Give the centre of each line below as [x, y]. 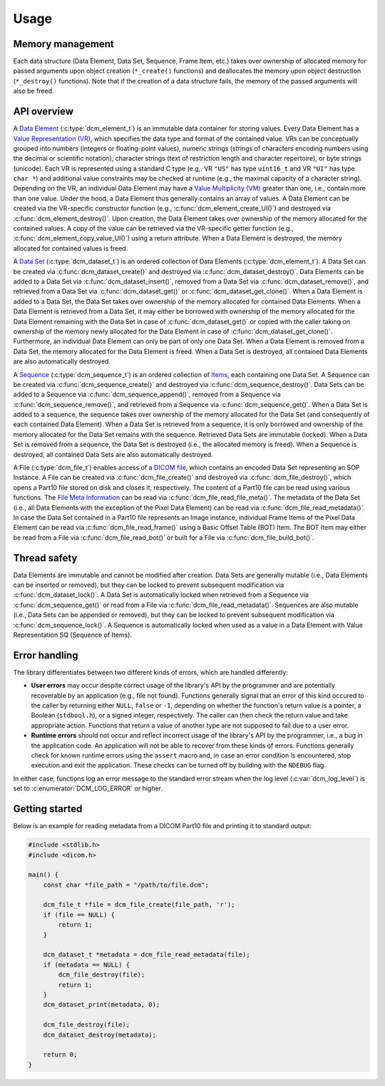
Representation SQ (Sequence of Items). [72, 635]
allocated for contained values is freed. [71, 248]
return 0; [60, 1055]
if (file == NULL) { [79, 915]
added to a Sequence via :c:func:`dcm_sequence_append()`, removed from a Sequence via [147, 394]
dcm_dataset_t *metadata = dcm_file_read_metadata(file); [147, 955]
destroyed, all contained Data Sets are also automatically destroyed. [113, 454]
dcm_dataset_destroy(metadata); [100, 1035]
